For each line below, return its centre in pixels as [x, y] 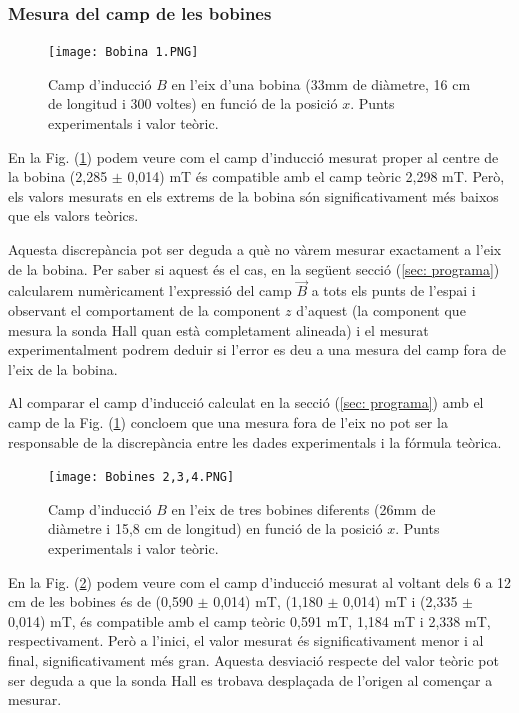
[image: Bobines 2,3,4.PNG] [141, 477]
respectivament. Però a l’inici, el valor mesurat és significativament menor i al [246, 640]
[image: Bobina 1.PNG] [123, 52]
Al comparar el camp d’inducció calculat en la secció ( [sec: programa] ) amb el [246, 402]
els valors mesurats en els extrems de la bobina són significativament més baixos [253, 195]
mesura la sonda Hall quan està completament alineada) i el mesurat [218, 329]
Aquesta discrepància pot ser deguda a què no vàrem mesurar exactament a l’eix [255, 249]
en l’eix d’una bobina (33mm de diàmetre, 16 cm [321, 83]
